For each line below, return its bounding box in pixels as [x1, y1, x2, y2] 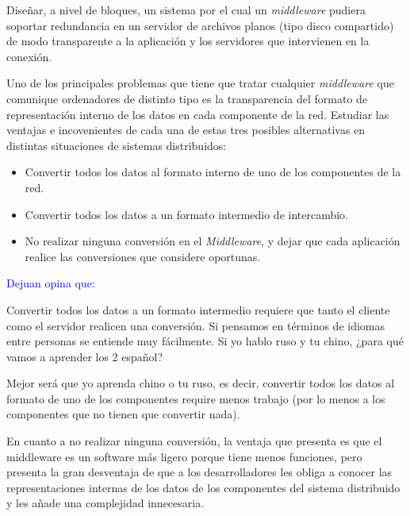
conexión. [6, 48, 52, 64]
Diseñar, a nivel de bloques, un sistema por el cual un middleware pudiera [6, 2, 366, 17]
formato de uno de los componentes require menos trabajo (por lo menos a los [6, 390, 385, 406]
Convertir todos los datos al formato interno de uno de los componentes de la [25, 164, 401, 180]
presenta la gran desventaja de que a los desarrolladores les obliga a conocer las [6, 464, 393, 480]
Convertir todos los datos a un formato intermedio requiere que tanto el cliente [6, 301, 390, 318]
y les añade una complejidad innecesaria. [6, 495, 205, 511]
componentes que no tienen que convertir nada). [6, 406, 240, 422]
